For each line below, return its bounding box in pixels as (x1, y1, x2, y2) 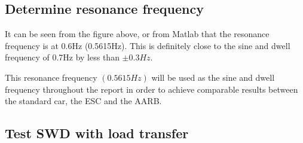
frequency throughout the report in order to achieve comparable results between (5, 83, 298, 95)
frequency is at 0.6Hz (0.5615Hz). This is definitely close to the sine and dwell (5, 39, 290, 51)
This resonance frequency (5, 71, 97, 83)
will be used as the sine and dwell (151, 71, 275, 83)
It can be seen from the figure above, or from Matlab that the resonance (5, 28, 270, 40)
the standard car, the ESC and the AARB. (5, 95, 162, 107)
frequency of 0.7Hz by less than (5, 51, 120, 63)
